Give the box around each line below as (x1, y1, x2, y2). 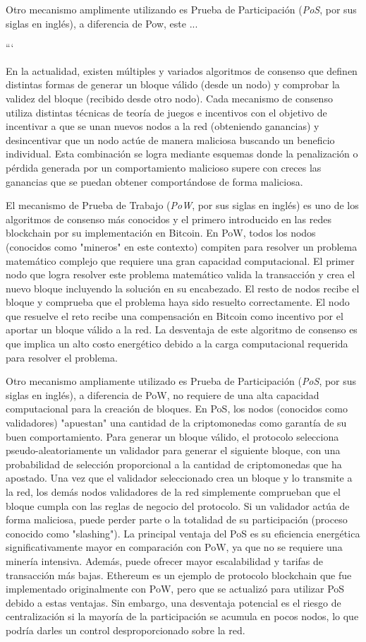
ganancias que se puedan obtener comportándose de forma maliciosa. (6, 174, 303, 189)
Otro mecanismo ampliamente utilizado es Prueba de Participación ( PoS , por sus (6, 374, 357, 388)
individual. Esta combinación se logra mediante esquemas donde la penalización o (6, 146, 358, 161)
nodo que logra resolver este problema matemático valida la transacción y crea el (6, 267, 355, 282)
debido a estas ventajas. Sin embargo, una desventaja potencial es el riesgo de (6, 595, 341, 610)
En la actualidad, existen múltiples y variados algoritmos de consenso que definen (6, 63, 358, 78)
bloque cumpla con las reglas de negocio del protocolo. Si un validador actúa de (6, 498, 350, 513)
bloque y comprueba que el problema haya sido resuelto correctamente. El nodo (6, 295, 350, 309)
